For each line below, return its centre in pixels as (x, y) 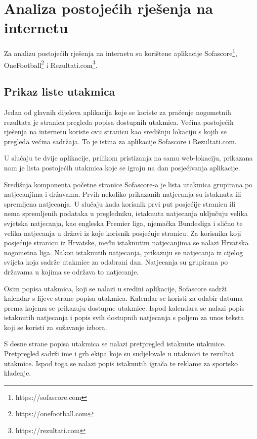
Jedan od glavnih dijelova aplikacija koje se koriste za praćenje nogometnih (118, 112)
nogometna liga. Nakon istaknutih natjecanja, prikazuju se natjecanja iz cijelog (124, 252)
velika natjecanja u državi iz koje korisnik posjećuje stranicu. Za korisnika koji (123, 233)
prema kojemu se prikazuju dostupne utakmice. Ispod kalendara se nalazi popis (124, 307)
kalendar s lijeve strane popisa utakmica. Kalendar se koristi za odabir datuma (124, 298)
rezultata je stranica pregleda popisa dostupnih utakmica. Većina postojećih (119, 122)
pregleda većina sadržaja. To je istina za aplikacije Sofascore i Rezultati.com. (120, 141)
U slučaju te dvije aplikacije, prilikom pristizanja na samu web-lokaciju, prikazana (128, 158)
